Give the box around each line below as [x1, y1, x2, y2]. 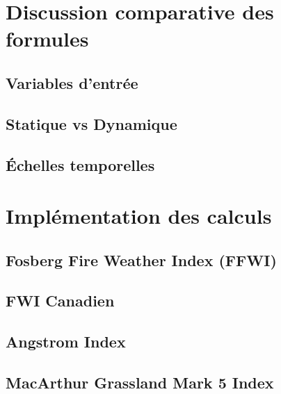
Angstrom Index [6, 331, 126, 352]
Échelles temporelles [6, 154, 155, 175]
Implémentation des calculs [6, 202, 272, 230]
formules [6, 24, 89, 53]
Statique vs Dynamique [6, 113, 177, 134]
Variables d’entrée [6, 72, 138, 93]
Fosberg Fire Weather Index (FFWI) [6, 249, 277, 270]
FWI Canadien [6, 290, 115, 311]
